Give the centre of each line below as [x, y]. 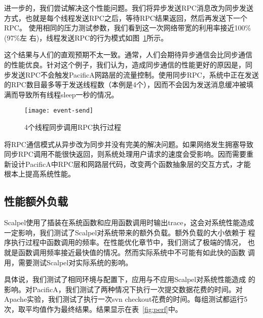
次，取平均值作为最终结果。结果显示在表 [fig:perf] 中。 [93, 309]
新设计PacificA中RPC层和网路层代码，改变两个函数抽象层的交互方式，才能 [127, 164]
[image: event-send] [59, 111]
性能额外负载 [36, 201]
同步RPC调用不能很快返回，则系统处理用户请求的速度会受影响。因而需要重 [129, 154]
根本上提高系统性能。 [40, 174]
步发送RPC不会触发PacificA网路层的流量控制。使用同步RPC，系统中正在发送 [131, 74]
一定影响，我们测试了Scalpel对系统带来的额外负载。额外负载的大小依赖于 [125, 232]
